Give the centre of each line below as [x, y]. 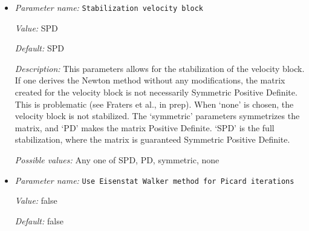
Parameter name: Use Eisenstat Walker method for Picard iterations [154, 180]
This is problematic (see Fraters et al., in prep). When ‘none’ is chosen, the [154, 104]
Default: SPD [39, 48]
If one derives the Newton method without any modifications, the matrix [150, 80]
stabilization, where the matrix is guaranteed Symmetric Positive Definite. [152, 139]
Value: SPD [36, 28]
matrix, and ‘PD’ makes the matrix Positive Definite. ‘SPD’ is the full [145, 127]
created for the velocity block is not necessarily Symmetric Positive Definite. [156, 92]
